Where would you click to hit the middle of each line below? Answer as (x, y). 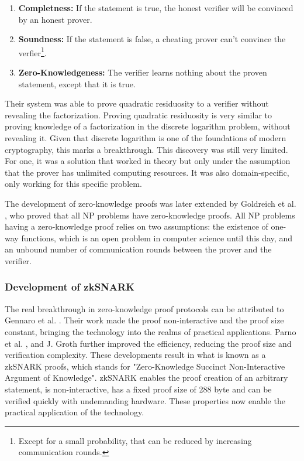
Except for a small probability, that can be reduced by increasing (135, 440)
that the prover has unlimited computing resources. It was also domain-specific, (147, 172)
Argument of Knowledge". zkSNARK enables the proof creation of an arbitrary (146, 378)
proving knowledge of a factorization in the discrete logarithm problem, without (148, 126)
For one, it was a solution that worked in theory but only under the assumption (148, 161)
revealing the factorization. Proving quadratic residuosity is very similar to (138, 115)
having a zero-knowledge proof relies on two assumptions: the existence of (137, 226)
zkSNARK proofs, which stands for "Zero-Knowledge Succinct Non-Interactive (145, 366)
